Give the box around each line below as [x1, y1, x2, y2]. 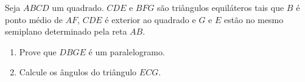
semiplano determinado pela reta [5, 25, 127, 38]
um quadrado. [52, 1, 104, 13]
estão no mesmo [223, 13, 284, 26]
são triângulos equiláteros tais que [157, 1, 284, 13]
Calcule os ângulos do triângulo [19, 66, 137, 78]
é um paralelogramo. [88, 45, 165, 58]
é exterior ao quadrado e [105, 13, 196, 26]
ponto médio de [5, 13, 63, 26]
